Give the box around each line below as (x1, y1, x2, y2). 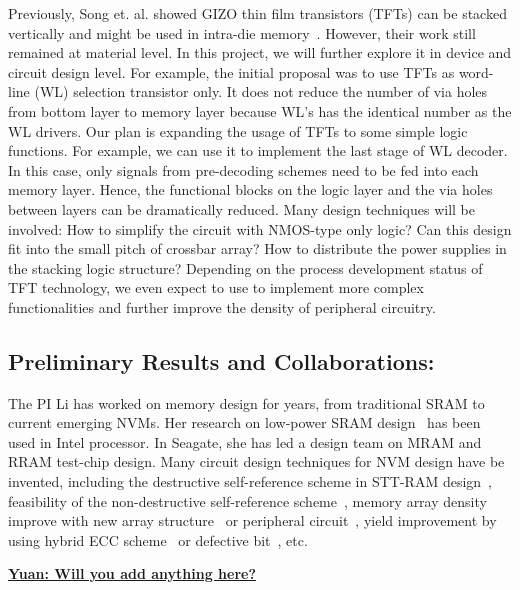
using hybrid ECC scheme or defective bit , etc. (8, 529, 308, 550)
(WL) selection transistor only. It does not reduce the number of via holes (34, 81, 488, 102)
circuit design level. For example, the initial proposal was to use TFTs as (8, 61, 455, 82)
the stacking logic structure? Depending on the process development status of (8, 257, 483, 278)
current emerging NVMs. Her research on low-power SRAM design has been (8, 412, 481, 433)
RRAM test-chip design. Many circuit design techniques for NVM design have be (8, 451, 505, 472)
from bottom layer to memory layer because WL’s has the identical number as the (8, 100, 512, 121)
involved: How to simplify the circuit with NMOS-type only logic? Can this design (8, 218, 512, 239)
